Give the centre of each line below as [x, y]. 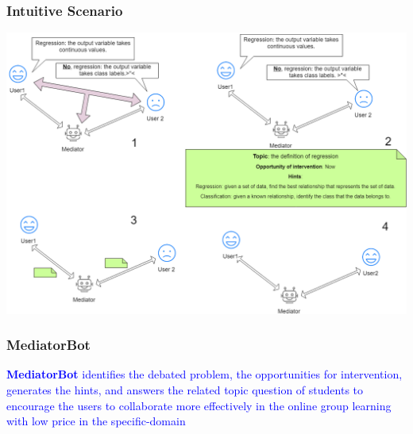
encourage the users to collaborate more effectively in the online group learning [199, 405]
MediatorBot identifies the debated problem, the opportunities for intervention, [205, 374]
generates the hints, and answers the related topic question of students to [185, 390]
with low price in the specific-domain [96, 421]
